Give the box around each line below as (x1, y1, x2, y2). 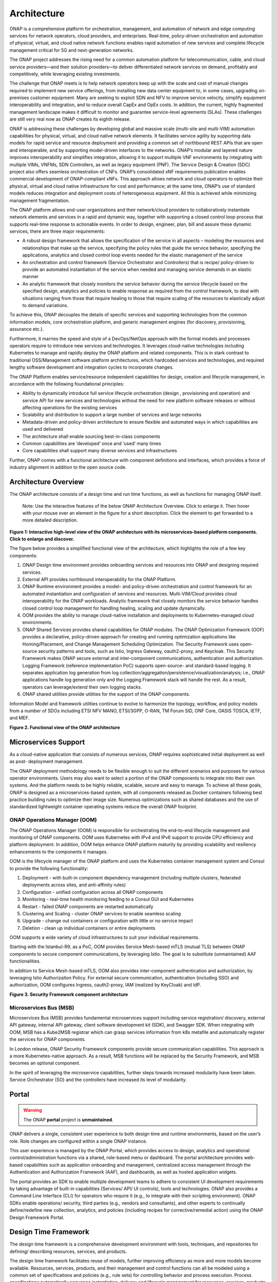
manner (22, 273, 39, 279)
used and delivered (22, 426, 64, 432)
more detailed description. (22, 517, 78, 523)
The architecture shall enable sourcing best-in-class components (22, 433, 161, 439)
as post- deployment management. (9, 758, 84, 765)
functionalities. (9, 958, 41, 964)
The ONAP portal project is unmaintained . (23, 1116, 114, 1123)
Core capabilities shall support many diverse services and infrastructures (22, 448, 177, 454)
